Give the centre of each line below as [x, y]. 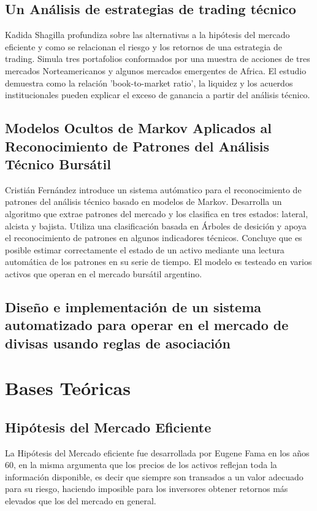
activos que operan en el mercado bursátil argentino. [104, 273]
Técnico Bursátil [58, 163]
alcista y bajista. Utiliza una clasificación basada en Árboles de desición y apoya [156, 225]
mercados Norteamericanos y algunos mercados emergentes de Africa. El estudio [156, 70]
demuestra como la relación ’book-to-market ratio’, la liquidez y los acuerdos [149, 83]
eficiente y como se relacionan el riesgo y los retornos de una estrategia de [144, 46]
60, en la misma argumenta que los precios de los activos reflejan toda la [141, 465]
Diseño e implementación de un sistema [133, 306]
